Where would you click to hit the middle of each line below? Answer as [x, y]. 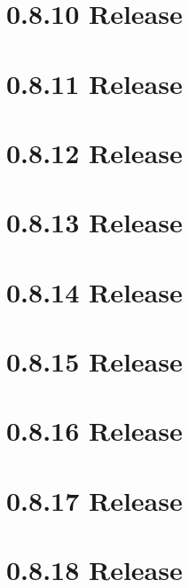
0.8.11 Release [94, 83]
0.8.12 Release [94, 152]
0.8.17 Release [94, 500]
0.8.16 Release [94, 431]
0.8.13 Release [94, 222]
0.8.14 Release [94, 291]
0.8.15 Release [94, 361]
